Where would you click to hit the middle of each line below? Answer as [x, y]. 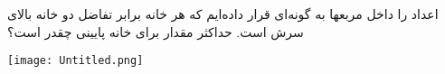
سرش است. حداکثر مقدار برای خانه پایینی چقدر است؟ [156, 31]
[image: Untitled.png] [76, 61]
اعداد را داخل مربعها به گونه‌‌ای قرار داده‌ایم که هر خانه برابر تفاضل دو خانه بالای [223, 14]
